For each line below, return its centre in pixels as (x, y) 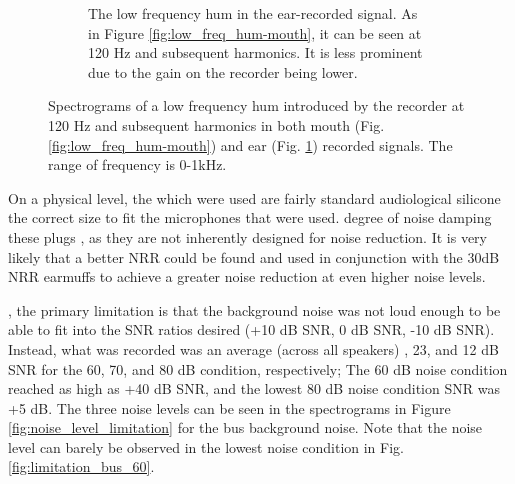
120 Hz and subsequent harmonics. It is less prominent (255, 52)
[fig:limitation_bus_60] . (81, 466)
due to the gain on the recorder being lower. (223, 71)
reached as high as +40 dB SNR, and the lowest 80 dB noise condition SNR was (254, 388)
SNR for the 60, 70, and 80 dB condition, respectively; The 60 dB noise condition (258, 368)
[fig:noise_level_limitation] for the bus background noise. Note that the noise (245, 427)
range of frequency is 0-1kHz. (137, 164)
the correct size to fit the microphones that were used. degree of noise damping (250, 217)
